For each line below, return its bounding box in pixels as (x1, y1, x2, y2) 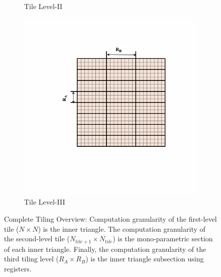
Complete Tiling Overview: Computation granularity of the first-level (4, 214, 217, 224)
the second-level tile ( (4, 233, 70, 244)
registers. (4, 263, 32, 273)
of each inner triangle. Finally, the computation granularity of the (4, 243, 206, 254)
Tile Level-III (24, 197, 65, 207)
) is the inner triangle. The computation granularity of (38, 223, 205, 234)
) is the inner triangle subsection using (85, 253, 204, 264)
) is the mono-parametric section (113, 233, 213, 244)
